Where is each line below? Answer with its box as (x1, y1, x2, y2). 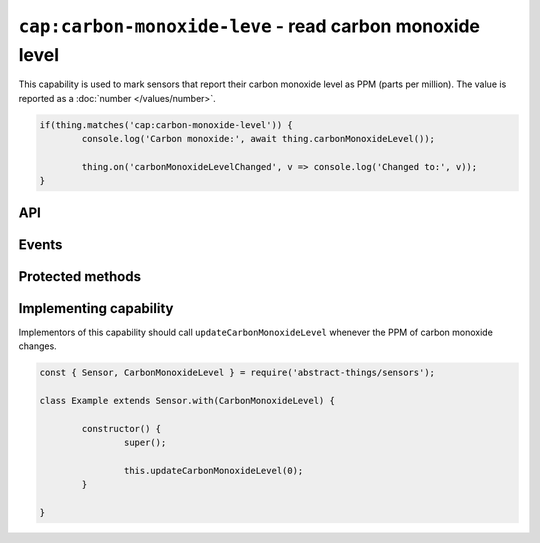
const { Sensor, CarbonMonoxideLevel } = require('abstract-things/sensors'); (39, 367, 435, 379)
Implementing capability (18, 300, 174, 317)
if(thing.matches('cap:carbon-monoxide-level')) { (39, 119, 294, 130)
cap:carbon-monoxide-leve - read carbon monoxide (18, 15, 480, 37)
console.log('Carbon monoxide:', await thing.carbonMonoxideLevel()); (81, 133, 435, 145)
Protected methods (18, 268, 142, 285)
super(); (123, 437, 167, 449)
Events (18, 236, 63, 253)
